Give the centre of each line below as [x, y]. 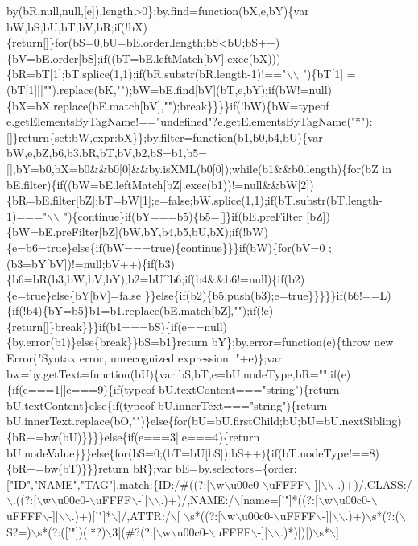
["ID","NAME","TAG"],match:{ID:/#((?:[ [108, 484]
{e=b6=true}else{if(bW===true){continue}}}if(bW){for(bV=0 [166, 247]
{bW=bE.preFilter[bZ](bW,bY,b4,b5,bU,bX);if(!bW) [137, 232]
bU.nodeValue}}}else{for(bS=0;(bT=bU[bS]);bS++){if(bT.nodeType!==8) [193, 452]
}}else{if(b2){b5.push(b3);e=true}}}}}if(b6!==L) [268, 294]
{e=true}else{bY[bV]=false [74, 294]
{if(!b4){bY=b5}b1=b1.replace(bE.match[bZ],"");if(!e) [140, 310]
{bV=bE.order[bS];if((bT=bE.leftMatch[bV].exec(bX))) [144, 58]
